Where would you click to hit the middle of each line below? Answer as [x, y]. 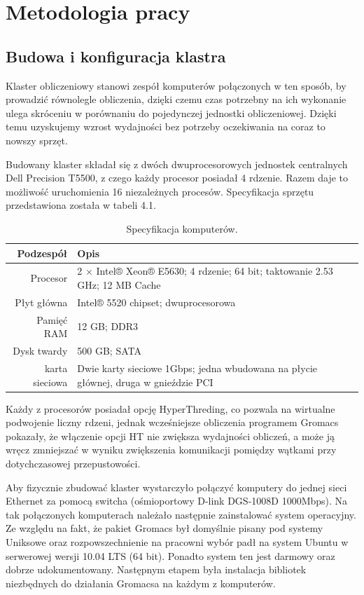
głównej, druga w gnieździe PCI [145, 382]
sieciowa [50, 382]
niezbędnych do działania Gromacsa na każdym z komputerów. [141, 583]
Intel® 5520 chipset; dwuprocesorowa [156, 302]
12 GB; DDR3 [108, 326]
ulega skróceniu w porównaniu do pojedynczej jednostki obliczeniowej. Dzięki [171, 112]
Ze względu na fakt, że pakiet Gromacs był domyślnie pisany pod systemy [164, 528]
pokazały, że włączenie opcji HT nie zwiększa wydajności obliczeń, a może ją [170, 436]
